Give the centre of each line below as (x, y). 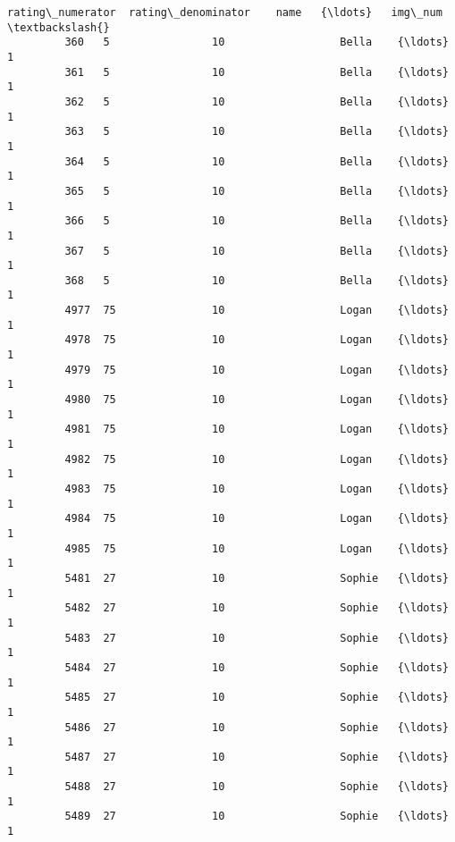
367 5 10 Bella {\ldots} (257, 251)
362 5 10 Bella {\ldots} (257, 101)
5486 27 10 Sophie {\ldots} (257, 727)
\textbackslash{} (59, 27)
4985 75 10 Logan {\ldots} (257, 548)
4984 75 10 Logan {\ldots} (257, 519)
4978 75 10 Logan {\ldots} (257, 340)
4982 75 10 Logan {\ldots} (257, 459)
